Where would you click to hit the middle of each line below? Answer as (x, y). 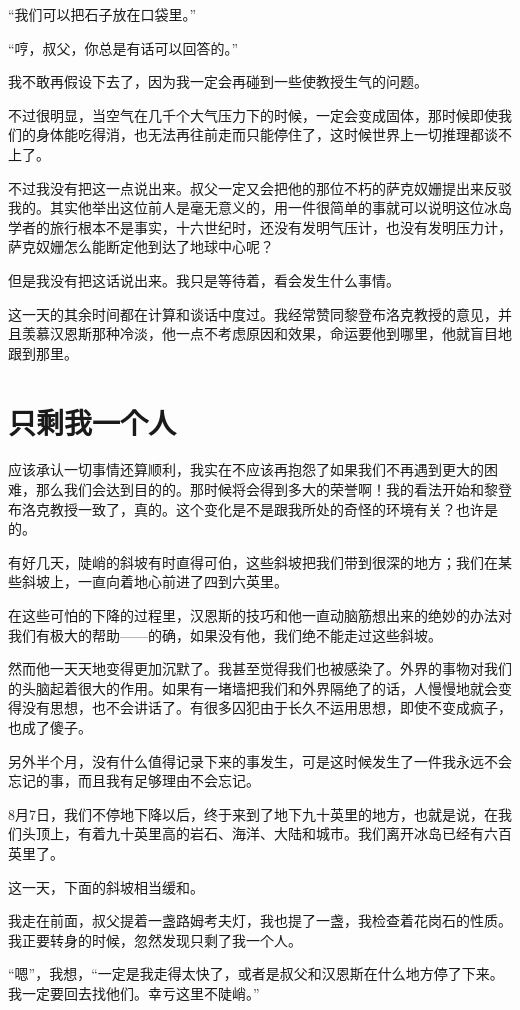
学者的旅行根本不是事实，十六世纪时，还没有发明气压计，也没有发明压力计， (260, 226)
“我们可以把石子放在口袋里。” (102, 14)
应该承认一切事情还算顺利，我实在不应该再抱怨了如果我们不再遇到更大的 (246, 469)
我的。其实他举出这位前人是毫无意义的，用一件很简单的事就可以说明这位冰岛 (260, 207)
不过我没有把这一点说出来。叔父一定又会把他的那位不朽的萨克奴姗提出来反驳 (260, 187)
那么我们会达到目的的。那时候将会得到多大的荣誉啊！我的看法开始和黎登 (273, 489)
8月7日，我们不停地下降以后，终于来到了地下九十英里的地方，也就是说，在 (253, 813)
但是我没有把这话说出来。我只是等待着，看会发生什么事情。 (204, 279)
